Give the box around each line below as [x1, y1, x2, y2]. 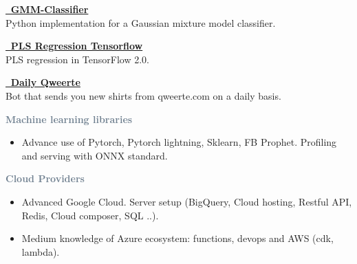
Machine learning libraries [6, 111, 133, 126]
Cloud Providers [6, 171, 85, 186]
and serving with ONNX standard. [21, 148, 168, 162]
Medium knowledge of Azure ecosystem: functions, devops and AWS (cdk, [21, 231, 334, 245]
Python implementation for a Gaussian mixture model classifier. [6, 15, 276, 30]
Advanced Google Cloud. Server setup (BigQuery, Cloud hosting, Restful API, [21, 194, 352, 208]
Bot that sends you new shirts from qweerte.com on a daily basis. [6, 88, 281, 102]
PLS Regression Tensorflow [10, 38, 143, 53]
